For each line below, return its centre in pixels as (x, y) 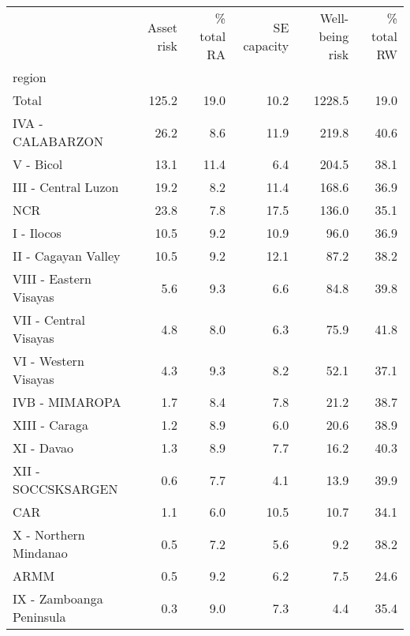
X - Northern (49, 534)
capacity (266, 45)
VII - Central (49, 320)
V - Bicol (38, 164)
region (30, 77)
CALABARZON (58, 141)
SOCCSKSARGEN (65, 489)
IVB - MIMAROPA (67, 402)
